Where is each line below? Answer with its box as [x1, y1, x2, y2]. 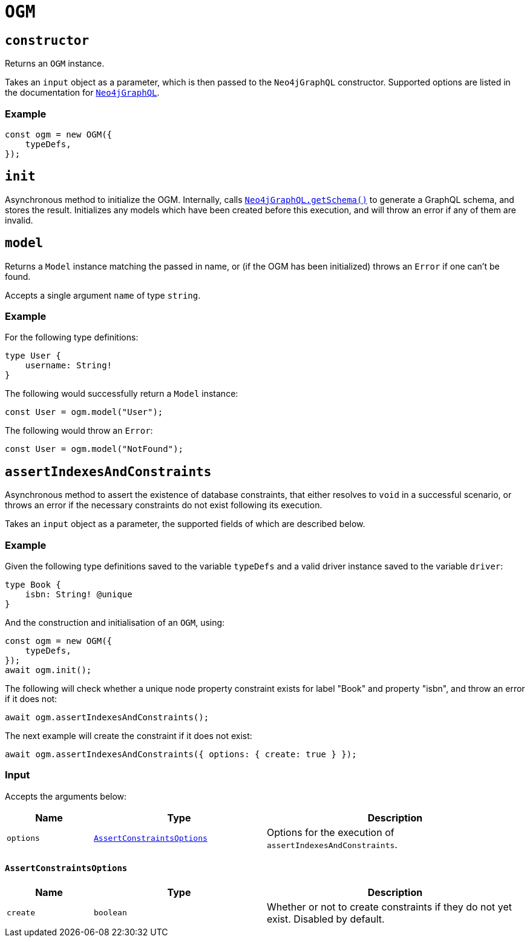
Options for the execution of [266, 826, 394, 838]
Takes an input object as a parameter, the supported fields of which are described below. [5, 519, 365, 529]
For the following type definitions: [5, 332, 139, 343]
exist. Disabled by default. [266, 912, 385, 925]
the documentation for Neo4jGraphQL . [5, 87, 160, 98]
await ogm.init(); [5, 665, 92, 675]
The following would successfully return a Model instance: [5, 388, 238, 399]
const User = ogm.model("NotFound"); [5, 444, 184, 454]
